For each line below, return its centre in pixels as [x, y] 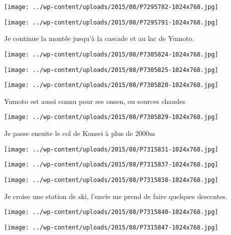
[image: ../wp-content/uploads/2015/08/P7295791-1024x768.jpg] [111, 22]
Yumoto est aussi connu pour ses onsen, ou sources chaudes [95, 101]
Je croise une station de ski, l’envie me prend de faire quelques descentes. [116, 196]
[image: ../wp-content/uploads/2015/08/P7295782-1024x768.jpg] [111, 7]
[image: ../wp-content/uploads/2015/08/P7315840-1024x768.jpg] [111, 212]
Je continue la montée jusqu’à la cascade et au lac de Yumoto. [99, 38]
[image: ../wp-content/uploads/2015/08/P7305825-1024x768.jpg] [111, 70]
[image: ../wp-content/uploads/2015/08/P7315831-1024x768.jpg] [111, 149]
